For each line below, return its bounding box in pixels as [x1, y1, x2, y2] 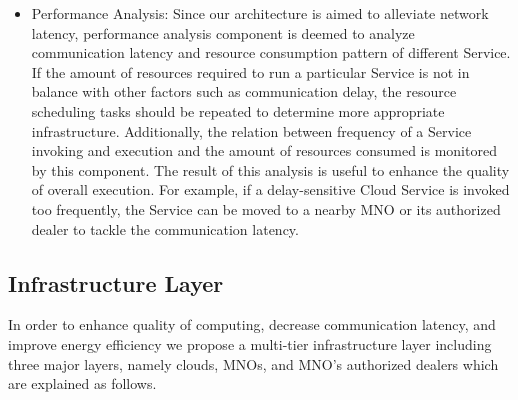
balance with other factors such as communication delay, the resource [31, 81, 457, 102]
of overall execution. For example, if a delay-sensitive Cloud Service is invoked [31, 179, 510, 200]
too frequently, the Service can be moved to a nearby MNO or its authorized [31, 198, 501, 219]
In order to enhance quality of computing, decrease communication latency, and [8, 314, 496, 335]
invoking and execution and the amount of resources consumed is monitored [31, 140, 497, 161]
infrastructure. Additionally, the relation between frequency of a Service [31, 120, 472, 141]
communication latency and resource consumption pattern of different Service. [31, 42, 511, 63]
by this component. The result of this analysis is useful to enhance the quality [31, 159, 510, 180]
